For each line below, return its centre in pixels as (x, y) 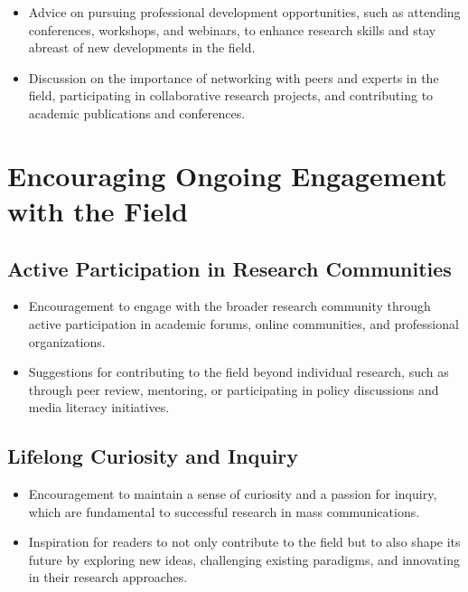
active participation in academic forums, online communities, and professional (243, 323)
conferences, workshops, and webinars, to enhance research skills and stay (232, 29)
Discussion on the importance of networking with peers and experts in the (234, 77)
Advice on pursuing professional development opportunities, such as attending (244, 12)
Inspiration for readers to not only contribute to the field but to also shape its (244, 542)
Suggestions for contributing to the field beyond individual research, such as (239, 372)
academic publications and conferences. (137, 113)
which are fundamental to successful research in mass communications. (224, 511)
